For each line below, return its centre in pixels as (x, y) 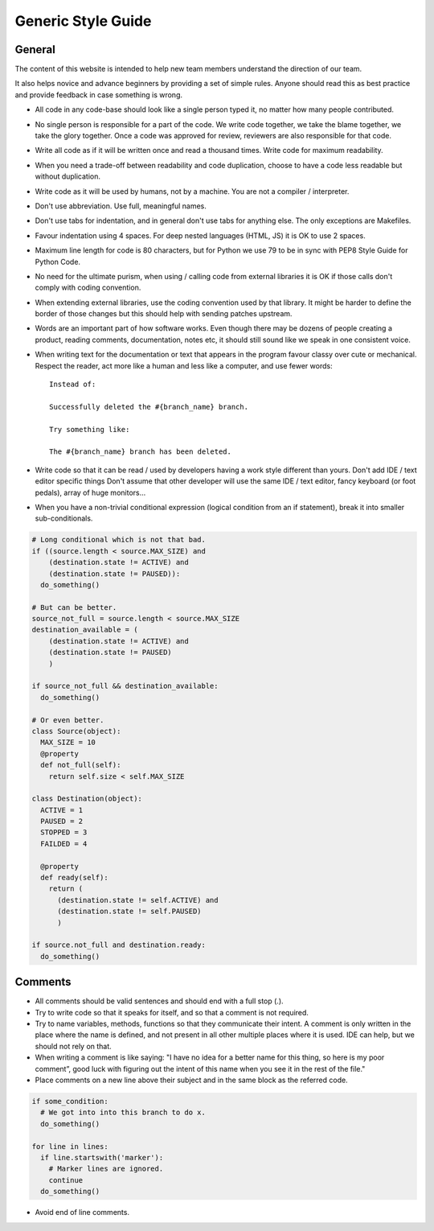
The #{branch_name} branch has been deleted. (141, 452)
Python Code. (57, 261)
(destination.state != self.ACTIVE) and (138, 900)
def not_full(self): (81, 765)
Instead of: (73, 385)
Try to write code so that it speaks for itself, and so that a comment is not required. (172, 1012)
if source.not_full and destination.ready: (119, 945)
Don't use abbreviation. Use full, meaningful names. (121, 206)
